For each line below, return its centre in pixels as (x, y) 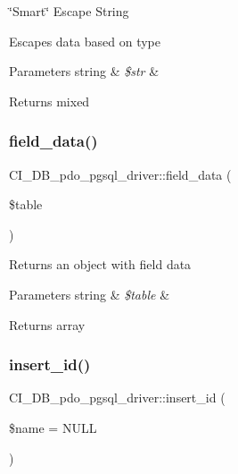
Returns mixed (49, 101)
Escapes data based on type (85, 41)
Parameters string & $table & (90, 294)
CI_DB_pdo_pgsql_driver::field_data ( (120, 174)
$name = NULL (53, 427)
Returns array (47, 324)
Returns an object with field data (100, 264)
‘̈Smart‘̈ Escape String (69, 11)
